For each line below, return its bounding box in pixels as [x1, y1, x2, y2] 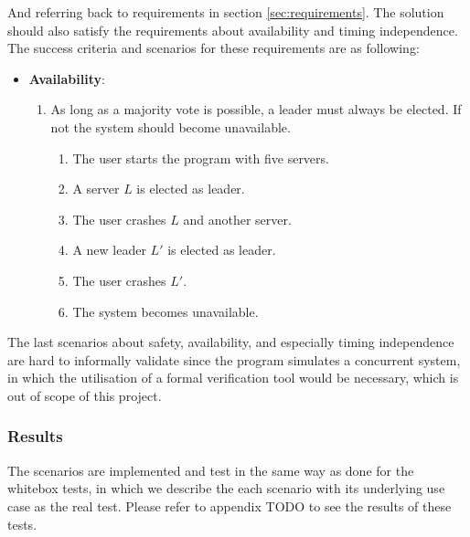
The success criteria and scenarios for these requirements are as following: [7, 38, 420, 58]
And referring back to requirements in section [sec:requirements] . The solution [7, 3, 444, 21]
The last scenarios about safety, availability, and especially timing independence [7, 332, 454, 352]
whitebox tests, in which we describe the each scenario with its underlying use [7, 479, 445, 498]
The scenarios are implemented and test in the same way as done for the [7, 460, 414, 479]
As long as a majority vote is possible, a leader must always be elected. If [50, 100, 462, 119]
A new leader [72, 240, 146, 259]
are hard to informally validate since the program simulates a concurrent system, [7, 350, 461, 369]
